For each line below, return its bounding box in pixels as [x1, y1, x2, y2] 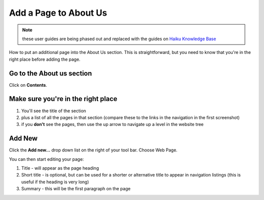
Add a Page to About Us [9, 7, 108, 18]
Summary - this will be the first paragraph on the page [21, 186, 131, 192]
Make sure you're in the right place [9, 95, 117, 103]
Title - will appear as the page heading [21, 165, 99, 171]
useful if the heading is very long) [21, 179, 89, 185]
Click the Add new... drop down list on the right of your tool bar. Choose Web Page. [9, 147, 178, 153]
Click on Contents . [9, 82, 47, 88]
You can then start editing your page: [9, 156, 84, 162]
